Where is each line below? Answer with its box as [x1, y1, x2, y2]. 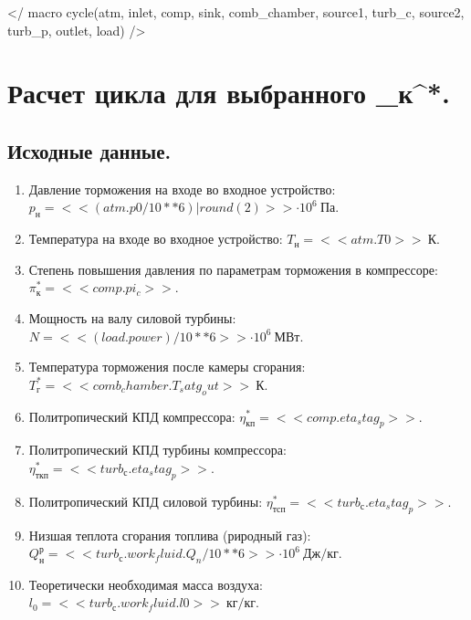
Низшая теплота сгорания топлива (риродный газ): [28, 525, 311, 544]
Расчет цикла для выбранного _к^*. [7, 74, 450, 111]
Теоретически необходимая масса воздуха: [28, 574, 263, 594]
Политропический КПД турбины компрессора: [28, 440, 287, 459]
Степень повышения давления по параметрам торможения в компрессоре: [28, 259, 438, 278]
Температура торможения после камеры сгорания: [28, 357, 306, 376]
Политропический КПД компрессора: [28, 406, 235, 426]
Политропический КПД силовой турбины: [28, 491, 263, 510]
